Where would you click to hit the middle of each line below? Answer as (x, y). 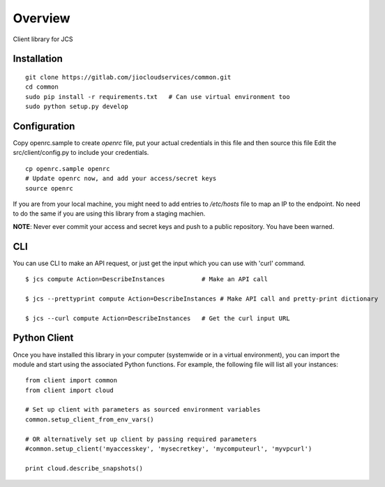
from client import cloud (70, 390)
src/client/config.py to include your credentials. (81, 153)
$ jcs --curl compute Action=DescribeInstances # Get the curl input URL (158, 318)
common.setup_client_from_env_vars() (90, 419)
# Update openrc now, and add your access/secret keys (121, 179)
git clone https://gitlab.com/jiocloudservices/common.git (128, 77)
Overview (41, 18)
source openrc (49, 188)
